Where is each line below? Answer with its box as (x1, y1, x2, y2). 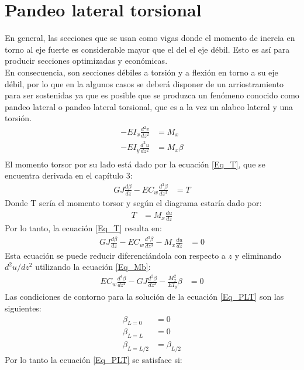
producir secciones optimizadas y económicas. (5, 54, 168, 67)
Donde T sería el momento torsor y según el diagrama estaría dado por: (5, 196, 262, 208)
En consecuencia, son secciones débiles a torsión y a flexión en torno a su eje (5, 66, 278, 78)
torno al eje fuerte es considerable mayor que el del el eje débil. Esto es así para (5, 43, 290, 55)
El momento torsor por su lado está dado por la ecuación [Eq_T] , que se (5, 157, 265, 170)
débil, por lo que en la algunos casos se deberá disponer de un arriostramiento (5, 77, 284, 90)
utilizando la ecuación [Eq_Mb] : (35, 261, 151, 273)
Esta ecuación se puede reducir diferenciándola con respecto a (5, 249, 226, 261)
